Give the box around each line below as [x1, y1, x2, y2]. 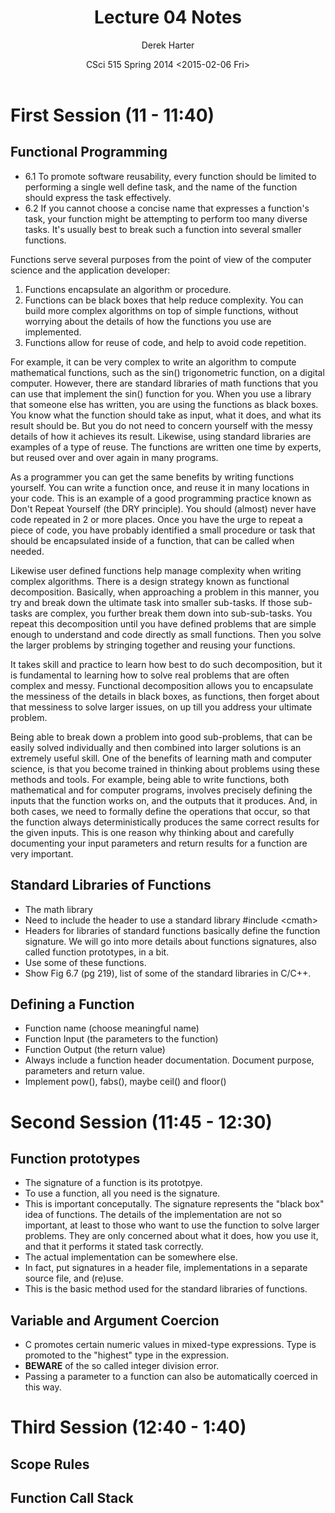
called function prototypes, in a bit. [24, 946, 170, 958]
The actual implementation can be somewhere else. [24, 1251, 238, 1263]
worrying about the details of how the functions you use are [24, 315, 272, 327]
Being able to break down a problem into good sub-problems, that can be [10, 731, 313, 743]
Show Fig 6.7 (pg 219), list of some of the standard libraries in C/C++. [24, 967, 312, 979]
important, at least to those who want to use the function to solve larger [24, 1219, 320, 1231]
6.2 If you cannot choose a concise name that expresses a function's [24, 202, 310, 214]
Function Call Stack [10, 1490, 134, 1507]
